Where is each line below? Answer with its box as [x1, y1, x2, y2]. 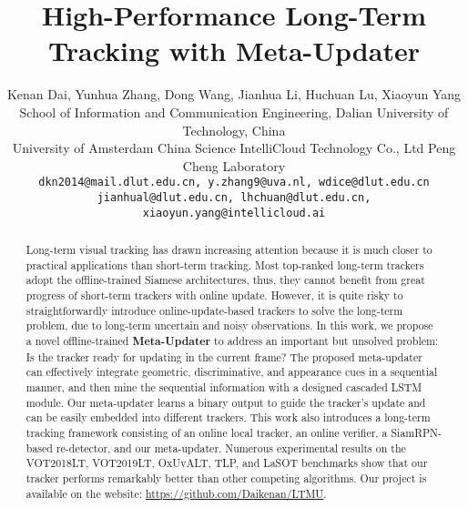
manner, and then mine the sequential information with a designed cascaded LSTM [25, 379, 422, 394]
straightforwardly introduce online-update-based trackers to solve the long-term [25, 302, 403, 318]
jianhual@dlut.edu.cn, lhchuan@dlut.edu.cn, [97, 190, 371, 204]
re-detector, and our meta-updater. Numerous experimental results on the [56, 440, 406, 455]
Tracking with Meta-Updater [48, 32, 420, 69]
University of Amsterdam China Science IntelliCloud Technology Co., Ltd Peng [12, 138, 456, 157]
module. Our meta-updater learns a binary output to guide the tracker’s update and [25, 394, 426, 410]
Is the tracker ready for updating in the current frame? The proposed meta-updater [25, 349, 422, 364]
